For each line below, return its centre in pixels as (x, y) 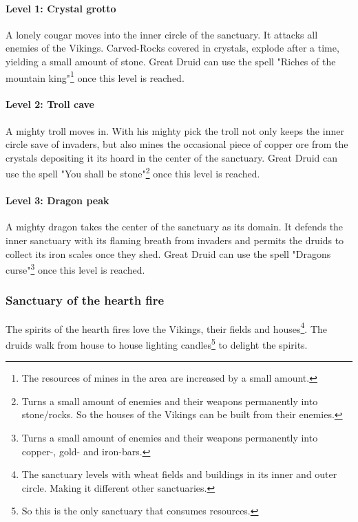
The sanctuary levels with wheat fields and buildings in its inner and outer (179, 474)
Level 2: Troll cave (50, 104)
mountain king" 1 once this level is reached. (95, 76)
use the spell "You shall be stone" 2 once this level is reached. (133, 173)
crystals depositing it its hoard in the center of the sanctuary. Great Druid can (171, 157)
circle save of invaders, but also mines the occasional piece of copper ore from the (177, 144)
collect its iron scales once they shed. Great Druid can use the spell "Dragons (168, 253)
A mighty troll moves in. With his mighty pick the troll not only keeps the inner (175, 130)
